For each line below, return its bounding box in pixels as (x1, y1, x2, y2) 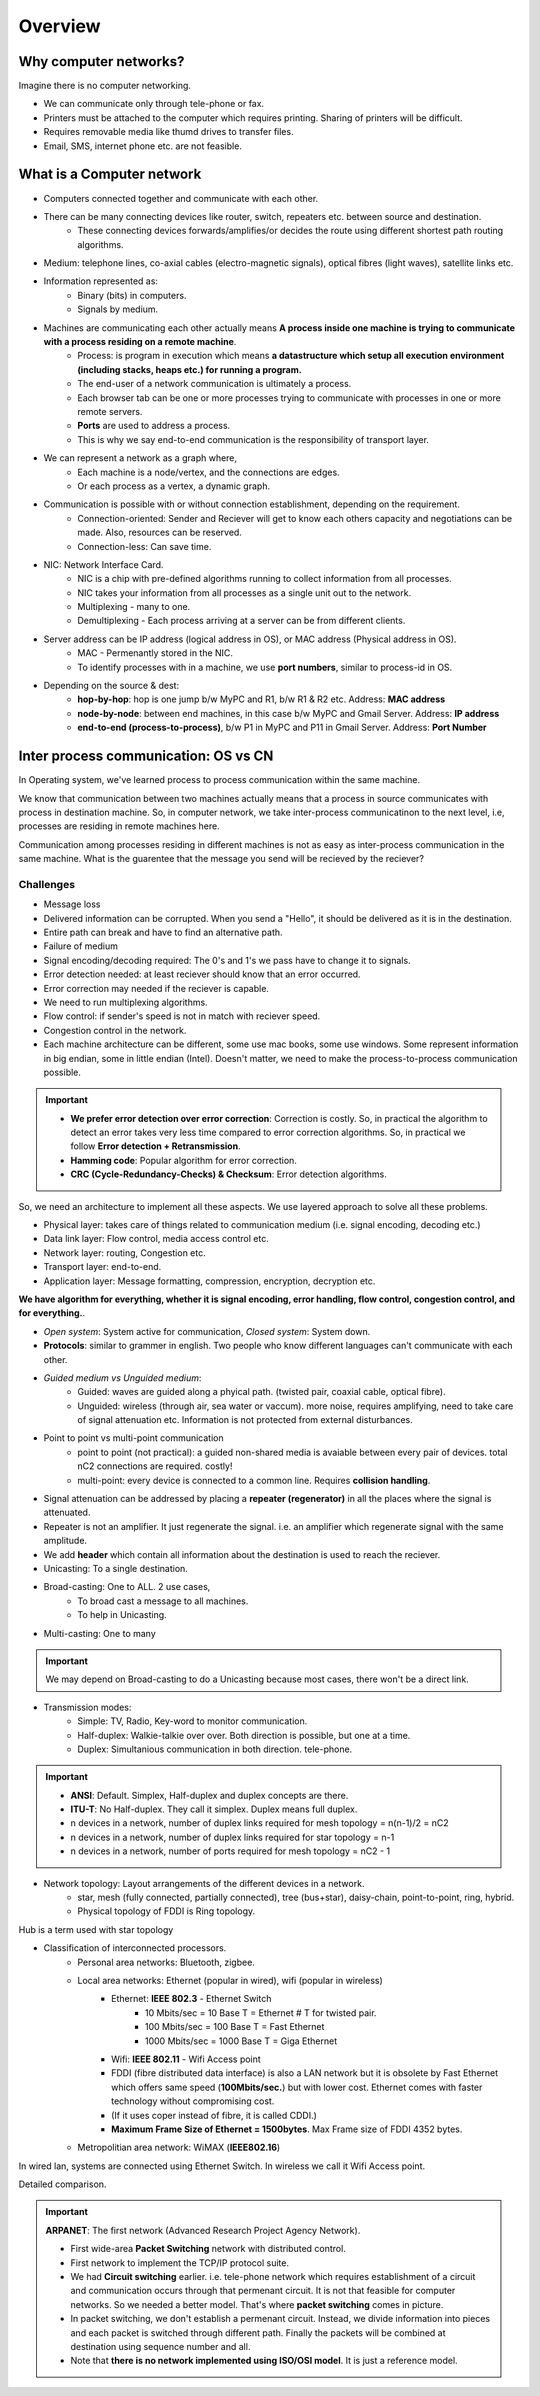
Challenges (18, 877, 75, 891)
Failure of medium (43, 940, 119, 952)
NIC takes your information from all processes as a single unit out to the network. (77, 586, 412, 599)
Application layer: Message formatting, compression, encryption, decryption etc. (43, 1275, 376, 1287)
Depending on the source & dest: (43, 680, 180, 692)
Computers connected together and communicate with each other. (43, 192, 319, 204)
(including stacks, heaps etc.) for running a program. (77, 363, 302, 375)
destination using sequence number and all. (70, 2340, 251, 2352)
